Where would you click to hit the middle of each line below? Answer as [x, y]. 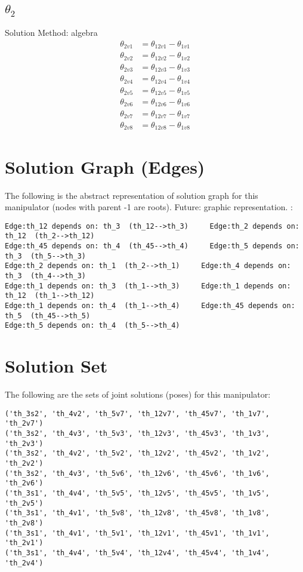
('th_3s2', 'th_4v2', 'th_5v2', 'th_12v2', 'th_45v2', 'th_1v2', [137, 453]
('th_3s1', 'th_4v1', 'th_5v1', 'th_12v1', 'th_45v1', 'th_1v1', [137, 533]
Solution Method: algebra [51, 32]
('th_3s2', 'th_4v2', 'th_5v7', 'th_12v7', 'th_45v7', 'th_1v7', [137, 413]
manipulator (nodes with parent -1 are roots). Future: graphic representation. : [149, 207]
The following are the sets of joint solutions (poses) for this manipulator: [138, 394]
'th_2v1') [24, 543]
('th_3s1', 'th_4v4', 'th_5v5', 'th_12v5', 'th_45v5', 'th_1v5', [137, 493]
